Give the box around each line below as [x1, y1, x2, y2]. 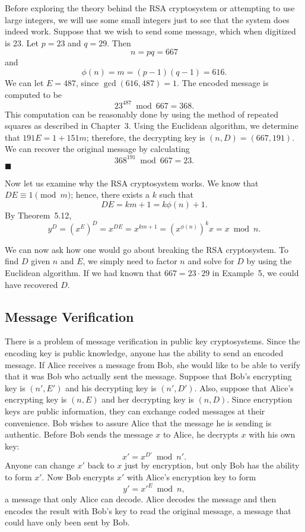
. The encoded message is [176, 76, 269, 88]
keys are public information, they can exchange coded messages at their [5, 404, 265, 417]
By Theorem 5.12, [5, 208, 72, 221]
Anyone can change [5, 459, 75, 471]
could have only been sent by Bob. [5, 516, 130, 528]
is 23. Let [5, 36, 39, 49]
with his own [249, 428, 296, 441]
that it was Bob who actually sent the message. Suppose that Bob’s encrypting [5, 370, 292, 382]
